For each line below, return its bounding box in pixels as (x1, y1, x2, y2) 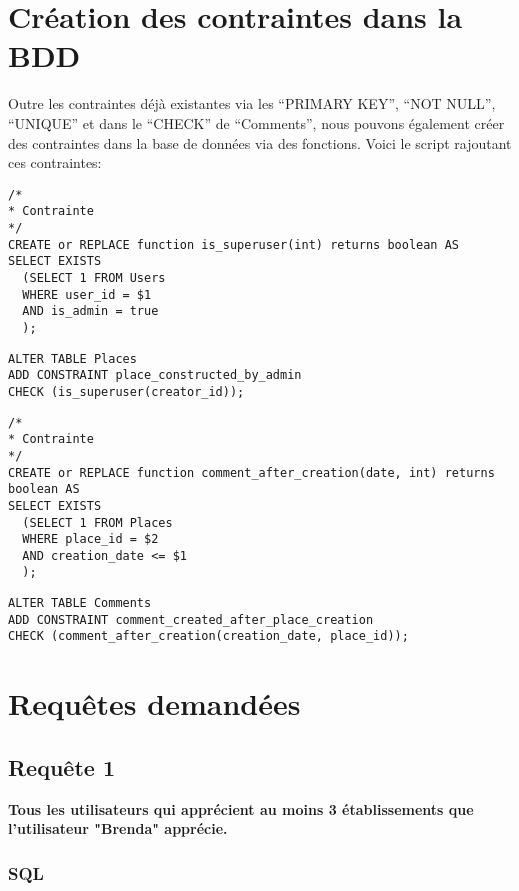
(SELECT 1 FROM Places (22, 515, 173, 530)
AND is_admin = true (22, 304, 159, 319)
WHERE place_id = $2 (22, 532, 159, 547)
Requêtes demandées (8, 683, 301, 724)
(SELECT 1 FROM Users (22, 270, 166, 285)
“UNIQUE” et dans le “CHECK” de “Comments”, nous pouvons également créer (8, 112, 505, 133)
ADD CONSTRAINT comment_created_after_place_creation (8, 612, 374, 627)
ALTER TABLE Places (8, 351, 137, 366)
